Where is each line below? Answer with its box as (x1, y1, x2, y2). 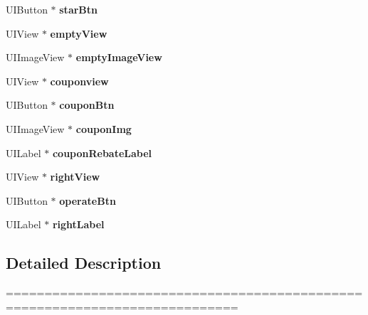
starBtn (59, 2, 98, 16)
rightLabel (52, 217, 105, 232)
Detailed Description (6, 252, 162, 274)
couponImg (75, 121, 132, 136)
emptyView (50, 26, 107, 41)
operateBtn (59, 193, 116, 208)
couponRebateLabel (52, 145, 152, 160)
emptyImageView (75, 50, 162, 65)
